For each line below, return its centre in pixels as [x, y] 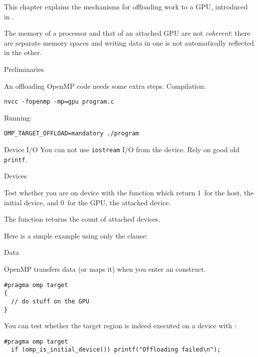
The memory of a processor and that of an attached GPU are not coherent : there [127, 33]
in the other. [23, 52]
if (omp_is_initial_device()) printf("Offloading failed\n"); [116, 350]
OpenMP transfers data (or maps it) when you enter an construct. [105, 268]
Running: [18, 117]
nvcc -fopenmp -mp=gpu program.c [59, 102]
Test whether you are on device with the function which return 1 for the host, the [129, 192]
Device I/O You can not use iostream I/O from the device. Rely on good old [122, 149]
